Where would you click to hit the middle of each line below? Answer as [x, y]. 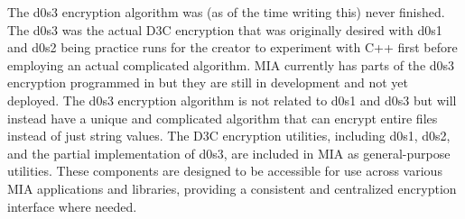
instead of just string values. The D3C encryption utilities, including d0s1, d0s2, [229, 136]
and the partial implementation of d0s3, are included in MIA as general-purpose [229, 153]
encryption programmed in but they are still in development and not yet [208, 82]
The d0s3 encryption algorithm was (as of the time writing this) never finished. [226, 12]
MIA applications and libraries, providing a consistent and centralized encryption [232, 188]
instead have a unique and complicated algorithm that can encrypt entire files [223, 118]
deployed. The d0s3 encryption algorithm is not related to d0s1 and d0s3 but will [232, 100]
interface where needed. [72, 206]
